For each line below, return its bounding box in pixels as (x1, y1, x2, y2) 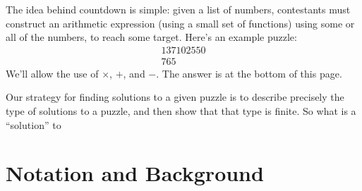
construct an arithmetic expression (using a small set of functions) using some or (6, 16, 355, 30)
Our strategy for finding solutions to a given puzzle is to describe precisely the (6, 90, 344, 104)
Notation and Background (6, 159, 264, 187)
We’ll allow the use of (6, 66, 99, 80)
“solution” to (6, 117, 61, 132)
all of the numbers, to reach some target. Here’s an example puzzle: (6, 30, 297, 44)
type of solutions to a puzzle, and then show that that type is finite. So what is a (6, 104, 356, 118)
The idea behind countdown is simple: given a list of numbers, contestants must (6, 2, 351, 16)
